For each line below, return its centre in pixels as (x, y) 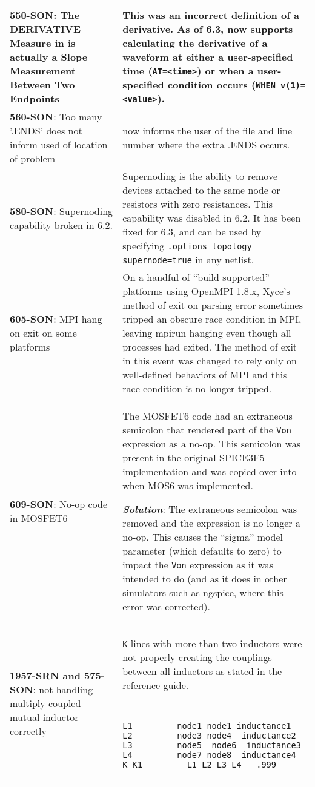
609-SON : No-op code (59, 504)
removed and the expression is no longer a (211, 523)
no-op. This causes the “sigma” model (203, 537)
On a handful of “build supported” (196, 277)
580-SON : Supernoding (61, 211)
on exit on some (43, 333)
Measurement (43, 71)
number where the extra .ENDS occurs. (206, 144)
